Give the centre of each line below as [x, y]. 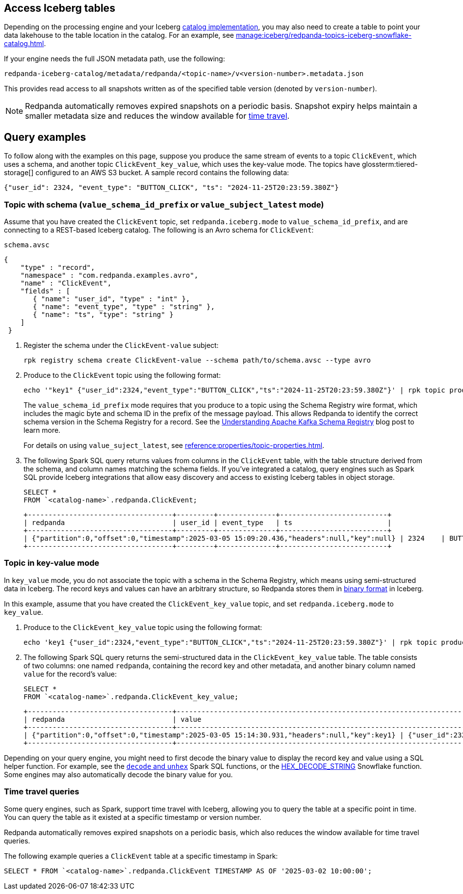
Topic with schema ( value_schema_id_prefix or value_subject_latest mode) [164, 204]
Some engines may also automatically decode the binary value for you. [118, 774]
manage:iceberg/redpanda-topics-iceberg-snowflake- [324, 35]
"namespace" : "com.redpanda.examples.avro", [109, 276]
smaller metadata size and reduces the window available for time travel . [157, 116]
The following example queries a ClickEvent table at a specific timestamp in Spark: [141, 856]
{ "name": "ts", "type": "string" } [103, 315]
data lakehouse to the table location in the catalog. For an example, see [119, 35]
